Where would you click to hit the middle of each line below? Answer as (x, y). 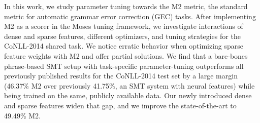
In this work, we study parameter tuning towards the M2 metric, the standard (126, 6)
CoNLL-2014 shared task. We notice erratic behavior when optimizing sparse (124, 46)
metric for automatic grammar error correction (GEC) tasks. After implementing (130, 16)
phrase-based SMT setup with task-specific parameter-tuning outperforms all (124, 66)
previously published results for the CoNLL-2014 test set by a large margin (121, 76)
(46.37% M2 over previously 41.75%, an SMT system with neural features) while (129, 85)
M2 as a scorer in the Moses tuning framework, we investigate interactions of (124, 26)
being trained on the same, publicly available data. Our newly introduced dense (128, 95)
